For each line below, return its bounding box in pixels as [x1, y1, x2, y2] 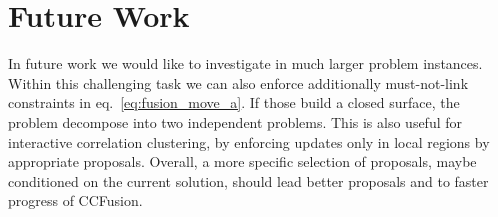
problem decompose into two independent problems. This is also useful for [8, 111, 463, 132]
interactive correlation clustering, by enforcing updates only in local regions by [8, 131, 490, 152]
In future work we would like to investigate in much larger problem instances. [8, 53, 483, 74]
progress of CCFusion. [8, 190, 143, 211]
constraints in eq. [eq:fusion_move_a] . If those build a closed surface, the [8, 92, 460, 113]
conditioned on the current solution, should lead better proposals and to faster [8, 170, 489, 191]
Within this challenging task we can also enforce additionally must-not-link [8, 72, 469, 93]
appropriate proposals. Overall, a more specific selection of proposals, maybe [8, 151, 477, 172]
